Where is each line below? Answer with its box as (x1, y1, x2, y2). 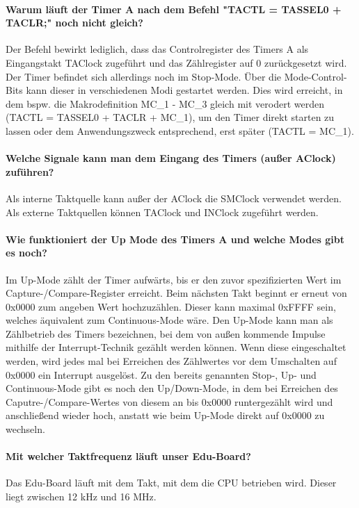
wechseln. (6, 422, 45, 436)
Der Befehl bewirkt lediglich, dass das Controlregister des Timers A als (6, 42, 309, 56)
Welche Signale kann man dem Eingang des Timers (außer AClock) (6, 151, 336, 165)
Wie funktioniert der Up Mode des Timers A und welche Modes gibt (6, 231, 345, 246)
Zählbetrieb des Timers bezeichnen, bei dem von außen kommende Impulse (6, 326, 326, 341)
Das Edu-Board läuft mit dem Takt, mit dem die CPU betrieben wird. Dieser (6, 475, 337, 490)
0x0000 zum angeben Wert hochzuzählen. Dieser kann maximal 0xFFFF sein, (6, 299, 336, 313)
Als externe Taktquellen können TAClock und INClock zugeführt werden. (6, 204, 319, 219)
